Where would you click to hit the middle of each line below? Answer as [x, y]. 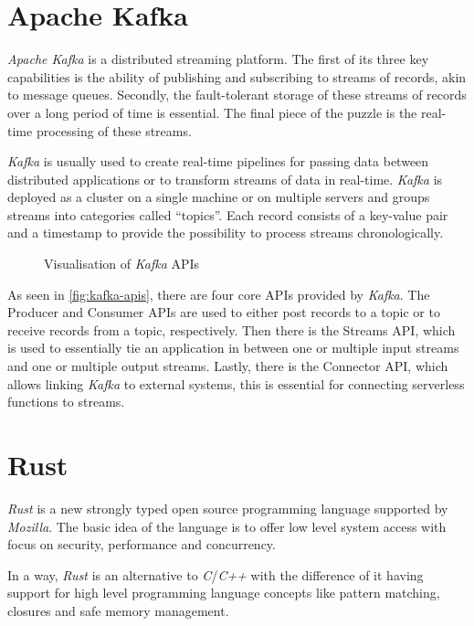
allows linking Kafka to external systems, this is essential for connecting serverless [236, 383]
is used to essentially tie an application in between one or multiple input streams [233, 348]
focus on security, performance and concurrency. [142, 544]
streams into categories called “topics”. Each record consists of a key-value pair [228, 214]
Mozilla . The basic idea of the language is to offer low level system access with [227, 526]
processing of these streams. [114, 130]
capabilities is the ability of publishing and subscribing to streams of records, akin [237, 76]
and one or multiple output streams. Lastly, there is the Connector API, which [228, 366]
